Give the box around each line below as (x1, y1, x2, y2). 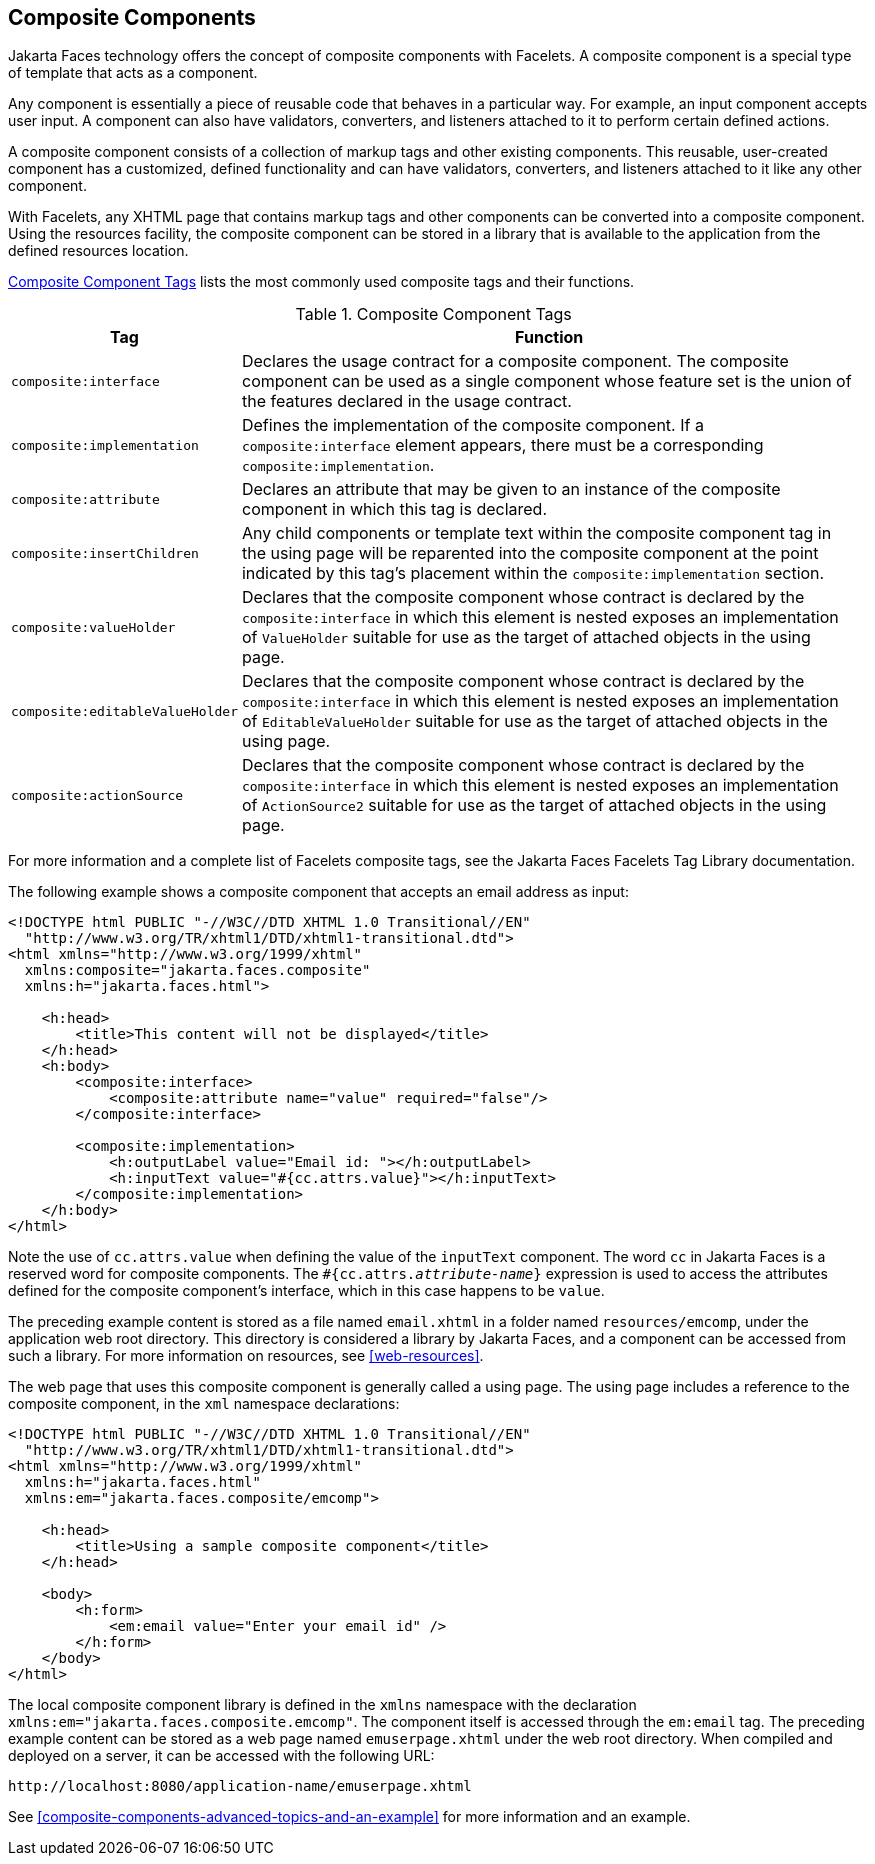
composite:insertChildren (11, 545, 199, 561)
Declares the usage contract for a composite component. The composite (241, 351, 789, 372)
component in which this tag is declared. (241, 499, 548, 520)
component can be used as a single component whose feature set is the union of (241, 371, 852, 392)
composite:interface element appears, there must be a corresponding (241, 435, 764, 456)
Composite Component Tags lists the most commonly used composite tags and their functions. (8, 273, 635, 291)
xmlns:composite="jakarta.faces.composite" (24, 962, 371, 979)
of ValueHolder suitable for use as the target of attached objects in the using (241, 627, 811, 648)
